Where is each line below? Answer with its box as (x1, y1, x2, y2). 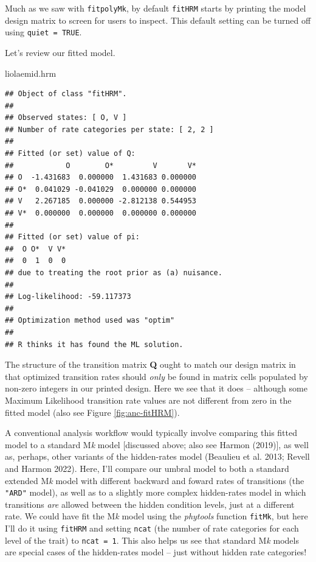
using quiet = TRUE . (5, 26, 82, 38)
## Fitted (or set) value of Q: (5, 149, 136, 158)
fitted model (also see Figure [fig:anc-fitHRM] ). (5, 406, 180, 418)
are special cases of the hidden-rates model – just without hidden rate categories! (5, 546, 307, 558)
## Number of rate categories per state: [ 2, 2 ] (5, 125, 214, 134)
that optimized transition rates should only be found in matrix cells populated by (5, 370, 308, 382)
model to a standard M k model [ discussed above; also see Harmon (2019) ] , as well (5, 438, 309, 451)
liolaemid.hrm (5, 66, 57, 79)
